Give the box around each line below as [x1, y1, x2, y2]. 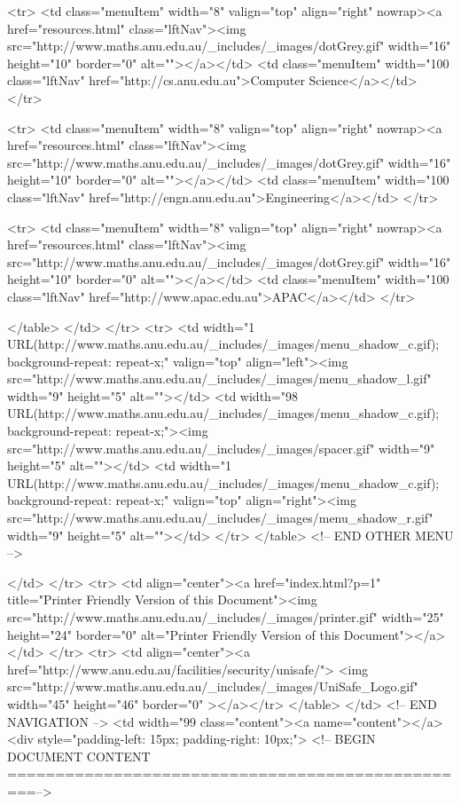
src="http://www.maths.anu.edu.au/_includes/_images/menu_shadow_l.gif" [7, 369, 432, 388]
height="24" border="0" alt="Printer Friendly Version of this [7, 625, 340, 643]
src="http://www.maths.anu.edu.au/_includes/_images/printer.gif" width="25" [7, 608, 444, 626]
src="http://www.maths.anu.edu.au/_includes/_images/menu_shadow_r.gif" [7, 508, 434, 527]
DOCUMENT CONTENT [7, 746, 151, 765]
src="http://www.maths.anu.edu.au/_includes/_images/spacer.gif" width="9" [7, 438, 435, 457]
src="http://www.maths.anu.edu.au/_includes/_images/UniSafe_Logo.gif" [7, 677, 418, 696]
